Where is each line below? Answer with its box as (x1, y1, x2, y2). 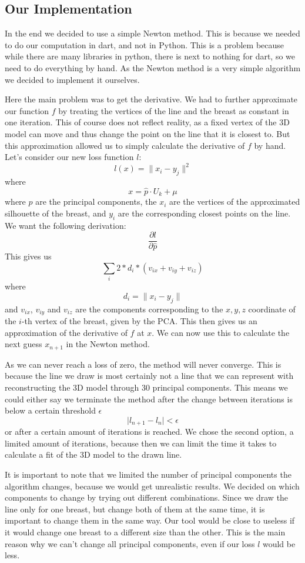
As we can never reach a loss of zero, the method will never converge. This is (5, 358, 281, 370)
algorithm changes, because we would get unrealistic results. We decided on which (5, 479, 300, 492)
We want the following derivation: (5, 219, 126, 231)
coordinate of (248, 302, 296, 315)
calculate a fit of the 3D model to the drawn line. (5, 448, 182, 461)
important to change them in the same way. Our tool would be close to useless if (5, 514, 295, 527)
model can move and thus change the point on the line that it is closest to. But (5, 127, 290, 139)
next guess (5, 338, 42, 350)
